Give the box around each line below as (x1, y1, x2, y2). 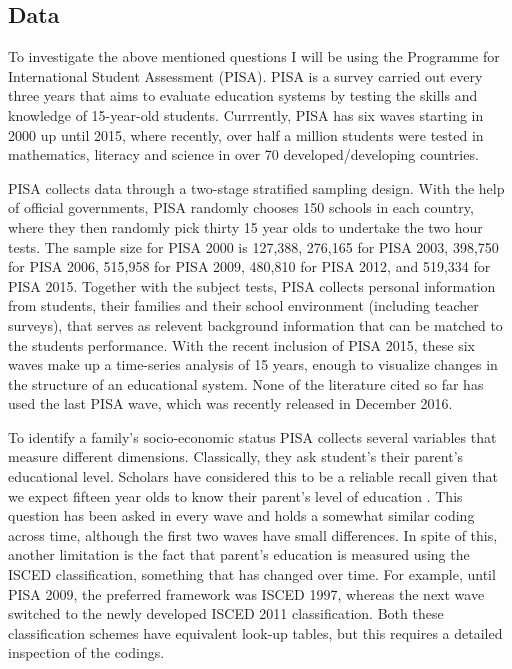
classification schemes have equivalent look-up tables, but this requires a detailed (8, 622, 503, 643)
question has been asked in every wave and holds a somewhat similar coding (8, 505, 475, 526)
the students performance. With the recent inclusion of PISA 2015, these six (8, 334, 475, 355)
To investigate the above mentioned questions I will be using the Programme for (8, 46, 500, 67)
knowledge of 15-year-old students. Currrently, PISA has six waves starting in (8, 104, 484, 125)
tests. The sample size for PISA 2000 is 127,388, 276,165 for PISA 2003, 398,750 (8, 236, 499, 257)
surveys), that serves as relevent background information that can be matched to (8, 314, 503, 335)
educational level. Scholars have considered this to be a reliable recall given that (8, 466, 498, 487)
